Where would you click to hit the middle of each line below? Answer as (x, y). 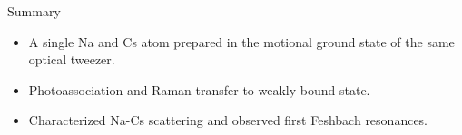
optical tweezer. (72, 59)
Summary (34, 11)
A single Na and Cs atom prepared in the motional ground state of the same (241, 41)
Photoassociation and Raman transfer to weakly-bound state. (199, 89)
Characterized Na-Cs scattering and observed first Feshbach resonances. (228, 120)
